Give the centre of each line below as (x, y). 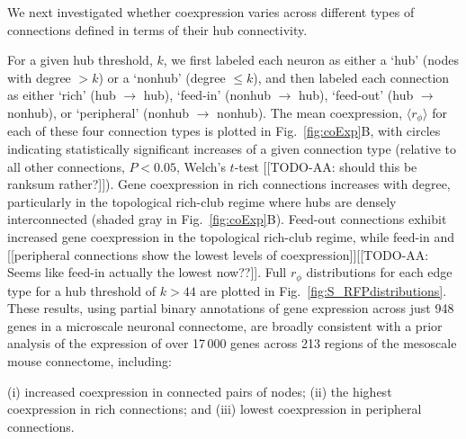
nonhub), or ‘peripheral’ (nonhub (99, 112)
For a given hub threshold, (80, 60)
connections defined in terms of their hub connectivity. (157, 29)
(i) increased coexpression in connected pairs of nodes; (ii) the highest (200, 391)
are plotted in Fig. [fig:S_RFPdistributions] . (323, 290)
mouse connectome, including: (90, 361)
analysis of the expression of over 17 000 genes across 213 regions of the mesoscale (232, 343)
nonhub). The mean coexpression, (310, 112)
